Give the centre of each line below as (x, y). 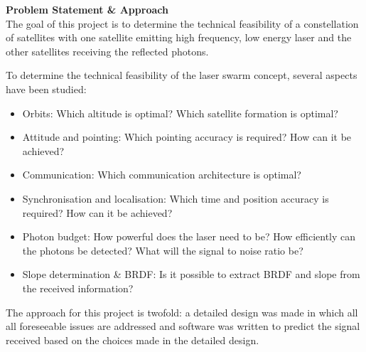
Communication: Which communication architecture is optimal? (162, 175)
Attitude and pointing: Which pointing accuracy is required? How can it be (187, 137)
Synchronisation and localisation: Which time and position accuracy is (176, 198)
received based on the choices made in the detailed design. (133, 340)
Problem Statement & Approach (87, 9)
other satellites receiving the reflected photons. (107, 51)
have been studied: (46, 89)
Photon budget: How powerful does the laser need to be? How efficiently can (189, 236)
